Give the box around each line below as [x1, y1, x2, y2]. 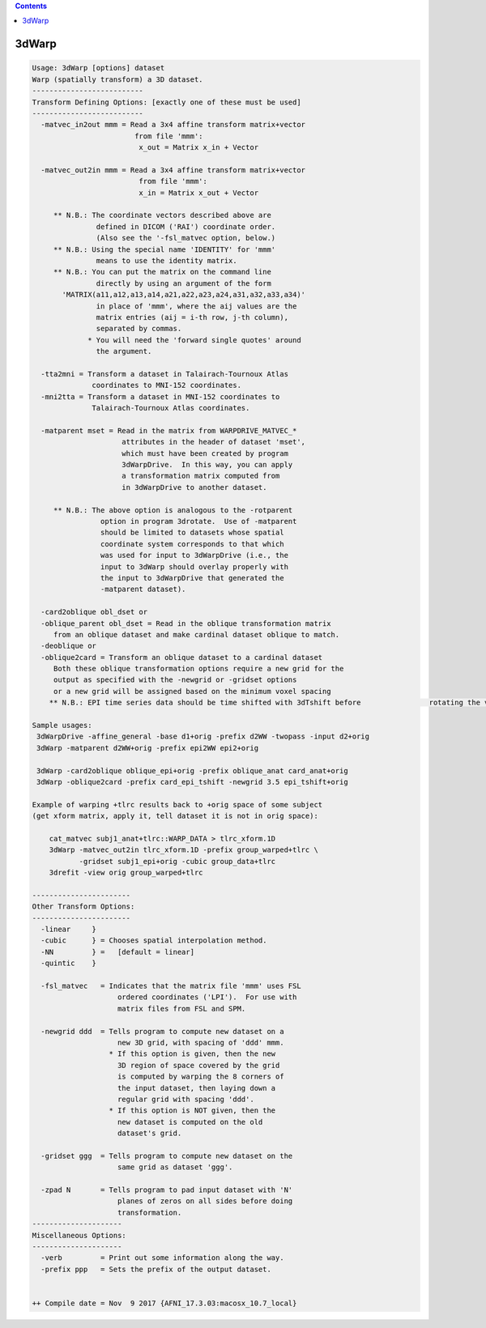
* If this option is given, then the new [109, 1049, 276, 1058]
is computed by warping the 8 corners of [117, 1072, 284, 1081]
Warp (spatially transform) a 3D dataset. [32, 74, 203, 84]
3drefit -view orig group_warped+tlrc [49, 868, 203, 878]
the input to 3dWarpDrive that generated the [100, 573, 284, 582]
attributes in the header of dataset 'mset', [122, 437, 306, 447]
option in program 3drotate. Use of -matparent [100, 517, 297, 526]
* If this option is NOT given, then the [109, 1106, 276, 1115]
